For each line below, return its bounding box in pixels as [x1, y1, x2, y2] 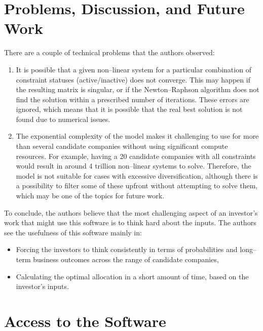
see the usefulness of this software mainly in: [4, 227, 142, 237]
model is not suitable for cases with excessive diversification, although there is [16, 170, 258, 181]
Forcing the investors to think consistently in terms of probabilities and [16, 244, 238, 255]
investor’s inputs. [16, 281, 69, 292]
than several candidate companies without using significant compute [16, 141, 228, 151]
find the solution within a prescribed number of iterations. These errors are [16, 94, 249, 104]
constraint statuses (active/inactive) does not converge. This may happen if [16, 74, 250, 85]
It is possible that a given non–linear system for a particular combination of [16, 64, 251, 74]
